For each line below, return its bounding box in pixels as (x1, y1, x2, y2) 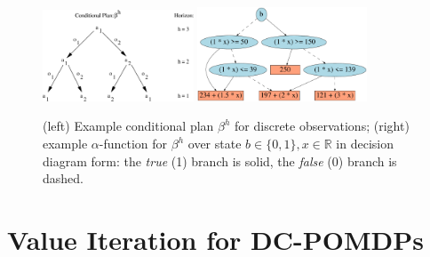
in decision (336, 134, 394, 153)
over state (187, 134, 242, 153)
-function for (99, 134, 168, 153)
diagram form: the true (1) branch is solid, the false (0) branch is (43, 151, 397, 170)
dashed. (43, 169, 84, 188)
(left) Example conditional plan (43, 116, 214, 135)
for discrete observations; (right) (235, 116, 410, 135)
